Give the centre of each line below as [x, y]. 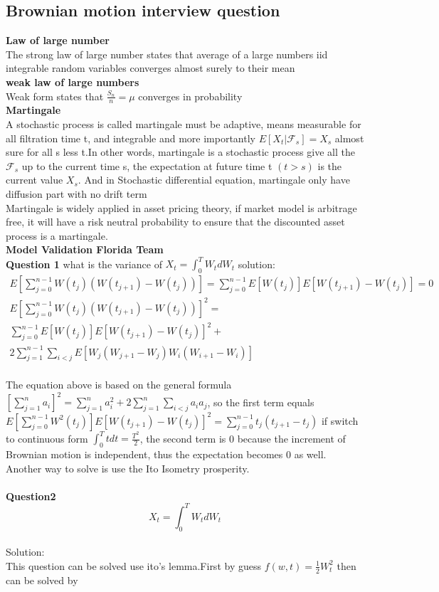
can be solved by [42, 580]
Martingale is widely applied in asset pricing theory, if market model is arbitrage [181, 207]
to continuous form [47, 438]
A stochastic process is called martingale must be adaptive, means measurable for [184, 124]
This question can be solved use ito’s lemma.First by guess [133, 565]
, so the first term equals [261, 402]
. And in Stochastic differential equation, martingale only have [214, 180]
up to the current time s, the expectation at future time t [147, 165]
